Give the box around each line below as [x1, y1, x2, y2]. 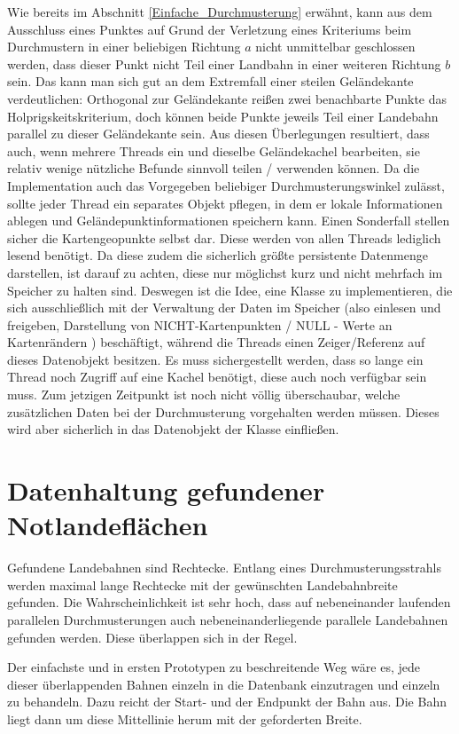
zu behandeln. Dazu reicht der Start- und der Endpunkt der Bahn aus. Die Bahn [7, 692, 447, 711]
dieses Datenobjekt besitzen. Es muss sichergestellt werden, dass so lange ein [7, 350, 424, 368]
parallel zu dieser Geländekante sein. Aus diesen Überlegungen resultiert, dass [7, 124, 430, 143]
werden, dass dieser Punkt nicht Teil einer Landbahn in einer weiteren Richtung [7, 54, 441, 73]
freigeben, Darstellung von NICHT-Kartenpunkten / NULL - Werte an [7, 315, 393, 334]
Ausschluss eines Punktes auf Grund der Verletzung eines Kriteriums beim [7, 20, 412, 38]
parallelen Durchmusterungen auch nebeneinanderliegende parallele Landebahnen [7, 610, 448, 628]
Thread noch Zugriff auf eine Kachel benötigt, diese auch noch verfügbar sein [7, 367, 427, 386]
